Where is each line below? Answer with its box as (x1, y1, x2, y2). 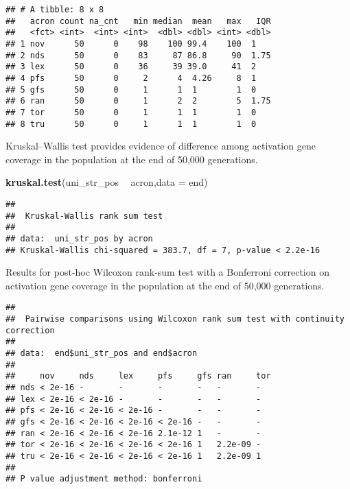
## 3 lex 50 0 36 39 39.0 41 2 (5, 62, 257, 72)
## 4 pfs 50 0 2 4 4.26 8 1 (5, 73, 257, 83)
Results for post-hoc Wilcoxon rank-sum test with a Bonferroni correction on (5, 265, 329, 279)
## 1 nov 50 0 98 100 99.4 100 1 (5, 38, 257, 49)
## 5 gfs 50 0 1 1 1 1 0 (5, 84, 257, 95)
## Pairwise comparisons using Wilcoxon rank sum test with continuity (5, 314, 345, 324)
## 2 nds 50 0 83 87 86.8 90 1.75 (5, 50, 271, 60)
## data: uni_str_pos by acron (5, 233, 153, 243)
